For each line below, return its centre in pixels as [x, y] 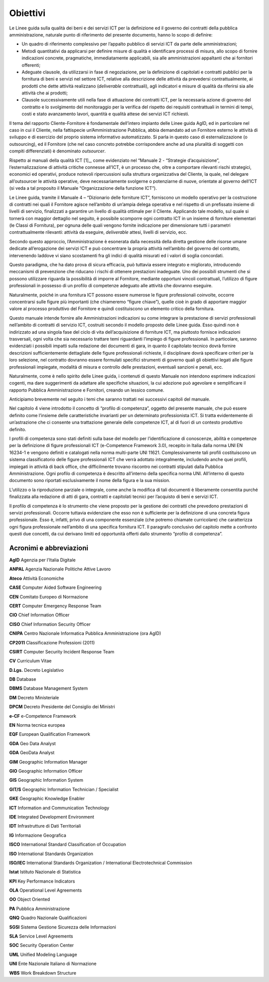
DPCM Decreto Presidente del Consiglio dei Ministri [62, 707]
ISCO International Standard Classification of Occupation [68, 845]
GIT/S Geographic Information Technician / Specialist [64, 789]
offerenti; [31, 65]
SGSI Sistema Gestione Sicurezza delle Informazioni [63, 927]
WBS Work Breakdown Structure [43, 973]
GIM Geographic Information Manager [48, 762]
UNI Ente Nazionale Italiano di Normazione [53, 964]
